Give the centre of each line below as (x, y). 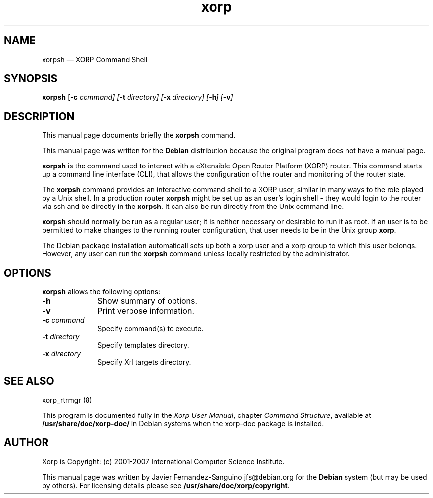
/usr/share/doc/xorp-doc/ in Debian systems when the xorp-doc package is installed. (183, 423)
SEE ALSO (29, 381)
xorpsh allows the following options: (101, 292)
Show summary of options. (148, 301)
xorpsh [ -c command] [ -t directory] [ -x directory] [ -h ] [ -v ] (138, 97)
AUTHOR (26, 443)
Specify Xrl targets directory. (144, 362)
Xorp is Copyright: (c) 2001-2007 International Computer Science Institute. (163, 461)
